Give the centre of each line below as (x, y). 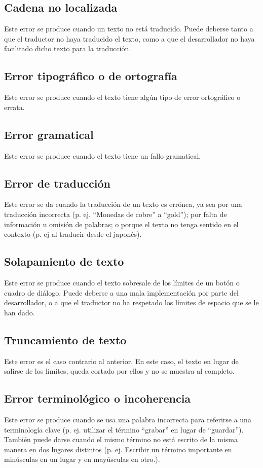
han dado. (20, 312)
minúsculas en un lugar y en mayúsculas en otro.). (82, 459)
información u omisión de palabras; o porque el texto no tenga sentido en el (121, 224)
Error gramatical (49, 134)
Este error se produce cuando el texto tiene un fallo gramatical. (103, 155)
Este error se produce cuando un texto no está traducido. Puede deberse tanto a (129, 29)
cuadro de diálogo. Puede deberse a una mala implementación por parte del (121, 292)
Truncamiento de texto (65, 339)
